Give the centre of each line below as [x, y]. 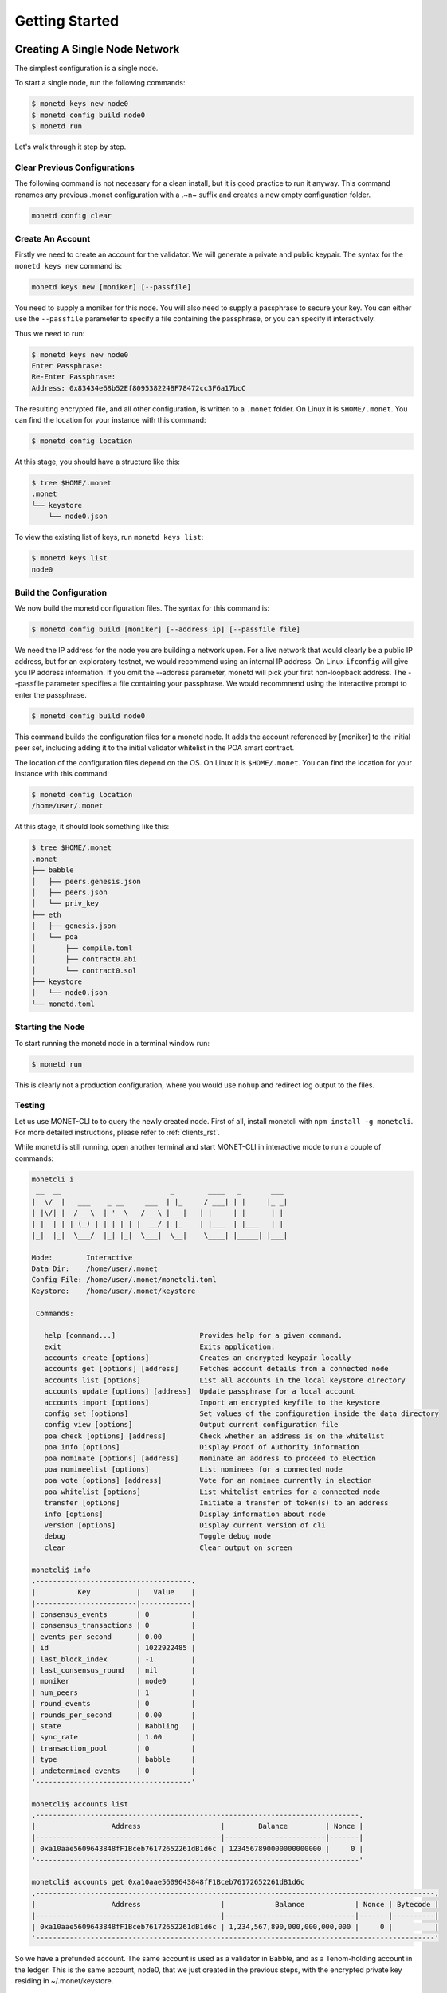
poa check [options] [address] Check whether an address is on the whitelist [214, 1436]
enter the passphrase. [51, 694]
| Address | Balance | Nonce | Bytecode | [235, 1905]
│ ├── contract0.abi [84, 959]
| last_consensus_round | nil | [114, 1671]
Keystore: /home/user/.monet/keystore [114, 1291]
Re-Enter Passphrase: [74, 377]
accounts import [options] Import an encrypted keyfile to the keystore [212, 1402]
